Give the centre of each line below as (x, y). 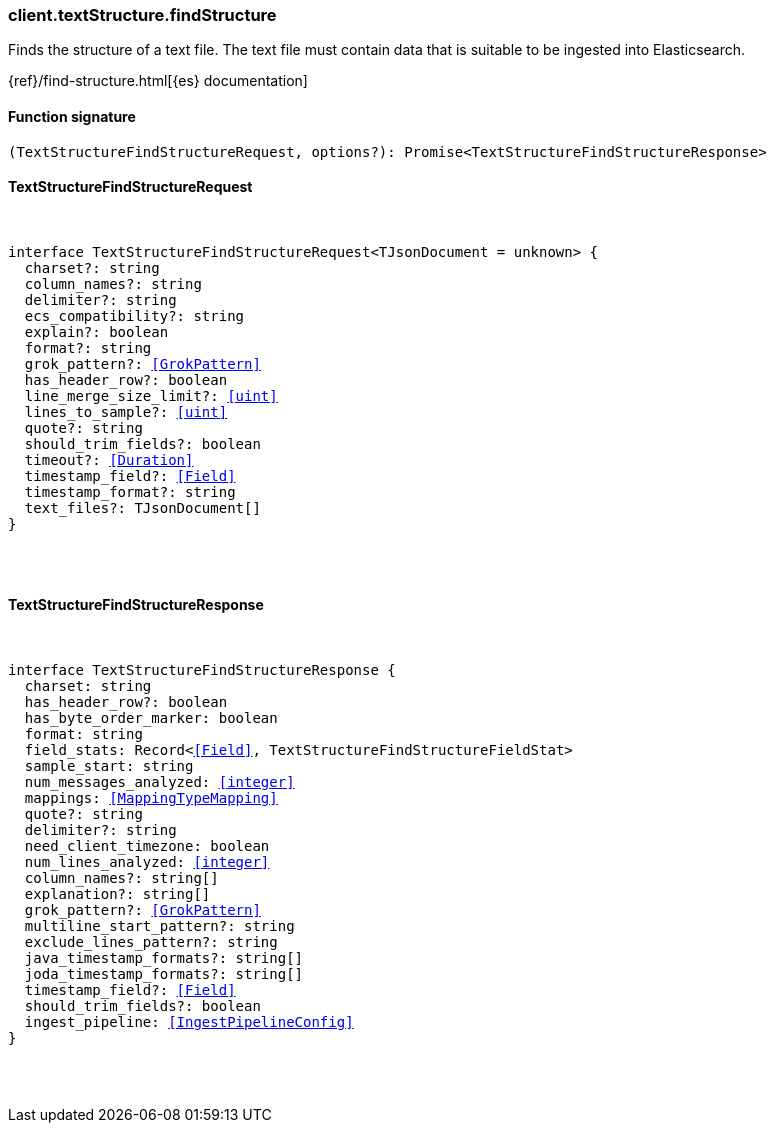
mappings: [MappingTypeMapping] (151, 798)
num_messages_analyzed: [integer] (159, 782)
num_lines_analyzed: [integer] (147, 862)
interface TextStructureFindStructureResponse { (202, 670)
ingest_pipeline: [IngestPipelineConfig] (189, 1022)
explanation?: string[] (117, 894)
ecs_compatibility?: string (134, 315)
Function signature (72, 116)
